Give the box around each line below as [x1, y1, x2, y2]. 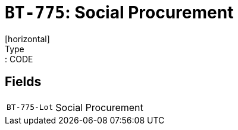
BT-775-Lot [7, 103, 54, 112]
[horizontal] [5, 33, 50, 44]
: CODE [5, 53, 33, 64]
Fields [5, 74, 42, 90]
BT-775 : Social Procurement [5, 2, 234, 23]
